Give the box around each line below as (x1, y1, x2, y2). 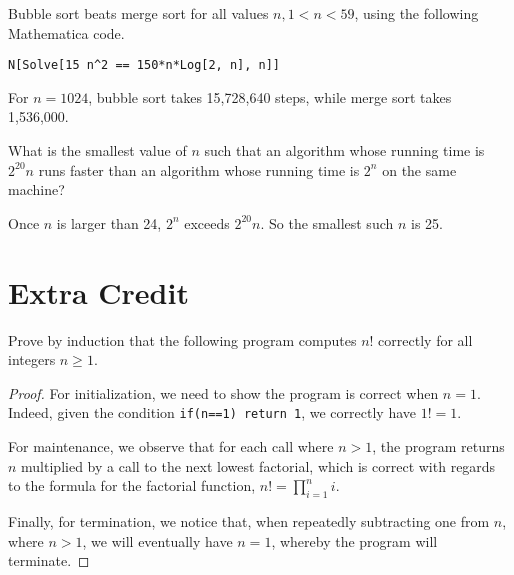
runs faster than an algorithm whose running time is (38, 159, 360, 180)
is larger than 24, (56, 212, 162, 233)
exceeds (184, 212, 230, 233)
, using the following (354, 3, 479, 23)
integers (8, 349, 56, 370)
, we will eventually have (82, 530, 233, 551)
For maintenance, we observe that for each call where (8, 435, 334, 456)
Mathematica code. (8, 22, 125, 43)
